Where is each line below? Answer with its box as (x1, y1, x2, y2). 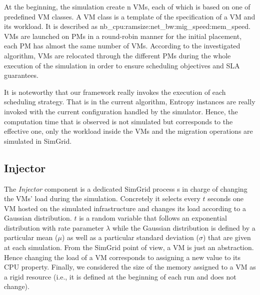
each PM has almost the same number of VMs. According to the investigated (4, 40, 240, 51)
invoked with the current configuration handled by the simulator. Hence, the (4, 106, 238, 116)
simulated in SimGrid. (4, 135, 72, 146)
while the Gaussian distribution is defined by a (112, 222, 255, 233)
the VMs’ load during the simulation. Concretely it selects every (4, 193, 200, 204)
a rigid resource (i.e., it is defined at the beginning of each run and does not (4, 271, 236, 282)
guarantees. (4, 70, 38, 80)
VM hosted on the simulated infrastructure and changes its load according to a (4, 203, 246, 213)
